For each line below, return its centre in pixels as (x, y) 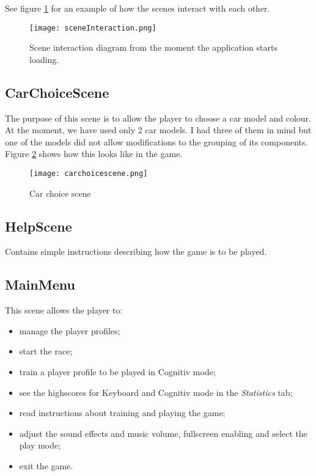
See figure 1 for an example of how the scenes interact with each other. (138, 8)
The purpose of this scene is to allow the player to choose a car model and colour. (158, 118)
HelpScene (39, 226)
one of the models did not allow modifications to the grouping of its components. (156, 141)
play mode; (40, 445)
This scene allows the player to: (64, 310)
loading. (44, 59)
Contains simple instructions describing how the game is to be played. (136, 251)
